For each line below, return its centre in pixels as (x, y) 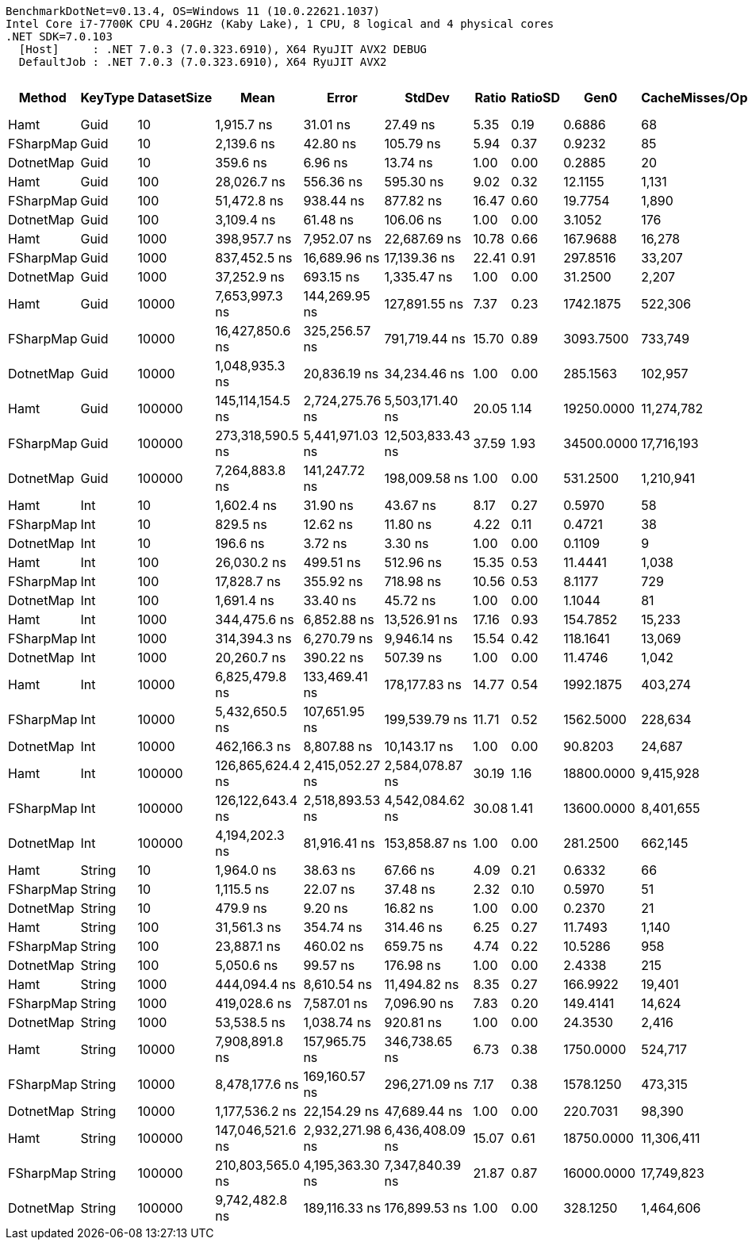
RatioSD (536, 98)
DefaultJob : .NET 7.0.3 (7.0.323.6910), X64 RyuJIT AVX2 (203, 62)
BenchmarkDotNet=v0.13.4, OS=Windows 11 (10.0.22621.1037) (193, 11)
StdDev (427, 98)
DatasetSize (175, 98)
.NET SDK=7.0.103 (59, 36)
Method (42, 98)
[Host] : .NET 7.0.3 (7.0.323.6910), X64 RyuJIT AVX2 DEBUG (223, 49)
